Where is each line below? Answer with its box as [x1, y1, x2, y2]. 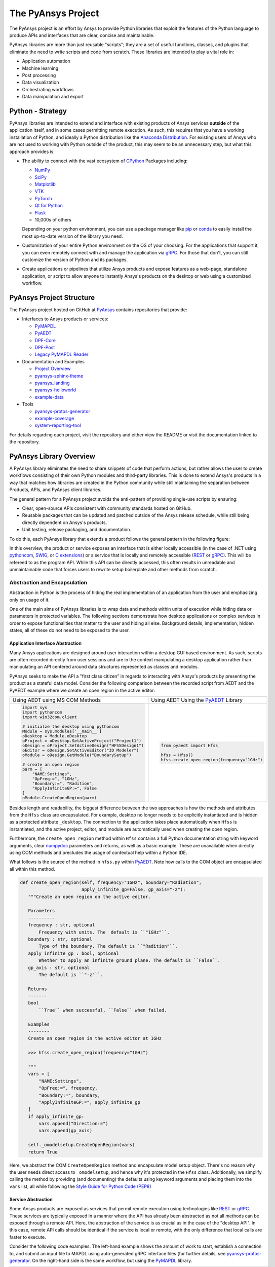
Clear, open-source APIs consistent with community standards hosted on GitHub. [22, 505, 192, 511]
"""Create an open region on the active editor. [28, 893, 151, 900]
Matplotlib [34, 181, 56, 188]
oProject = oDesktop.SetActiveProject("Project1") [22, 738, 142, 743]
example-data [34, 394, 64, 400]
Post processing [22, 72, 56, 78]
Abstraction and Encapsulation [9, 579, 88, 586]
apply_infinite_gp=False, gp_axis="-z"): [81, 887, 186, 892]
